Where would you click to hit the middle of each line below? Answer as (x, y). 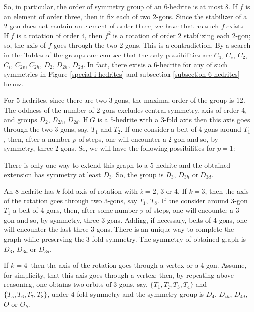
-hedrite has (36, 191)
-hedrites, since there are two (63, 100)
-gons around (222, 129)
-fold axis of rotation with (99, 191)
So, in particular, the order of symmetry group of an (83, 6)
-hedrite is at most (195, 6)
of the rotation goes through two (53, 200)
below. (14, 83)
